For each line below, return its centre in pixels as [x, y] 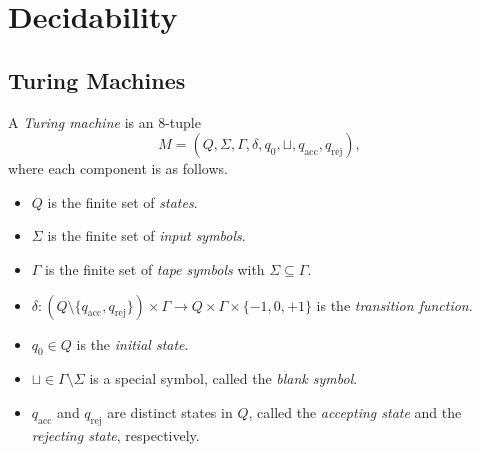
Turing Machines [97, 79]
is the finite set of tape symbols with [155, 268]
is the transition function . [394, 304]
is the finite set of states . [122, 201]
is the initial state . [132, 343]
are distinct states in [170, 411]
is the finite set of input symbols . [146, 235]
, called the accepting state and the [355, 411]
